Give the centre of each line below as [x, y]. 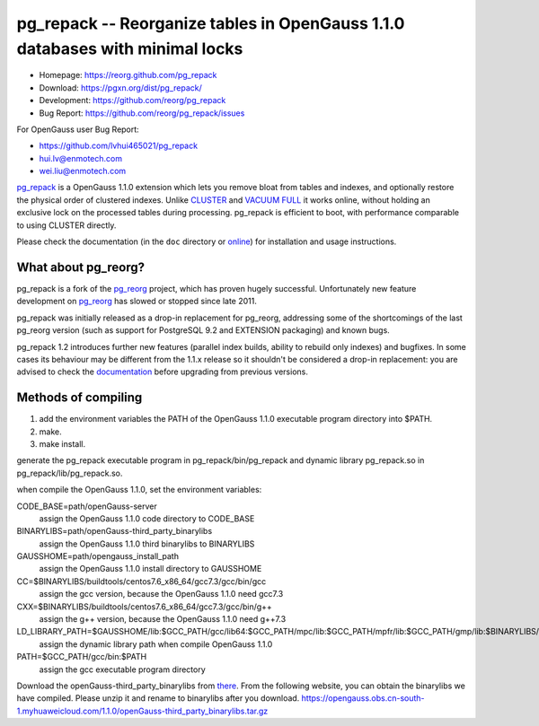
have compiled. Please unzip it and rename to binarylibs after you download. [158, 698]
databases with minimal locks [130, 48]
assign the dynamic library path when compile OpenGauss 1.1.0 [156, 644]
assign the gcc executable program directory [122, 669]
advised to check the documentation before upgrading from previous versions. [163, 372]
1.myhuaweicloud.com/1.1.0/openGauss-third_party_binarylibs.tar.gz [142, 711]
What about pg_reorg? [81, 267]
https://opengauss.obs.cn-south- [363, 698]
